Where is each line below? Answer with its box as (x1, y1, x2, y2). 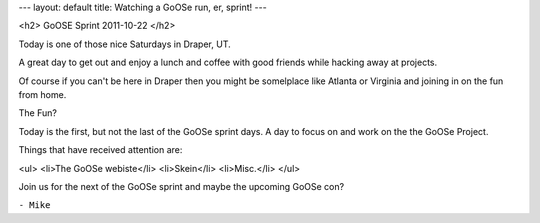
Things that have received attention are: (18, 144, 183, 156)
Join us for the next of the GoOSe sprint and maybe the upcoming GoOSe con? (18, 180, 345, 192)
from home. (18, 88, 67, 100)
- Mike (18, 200, 51, 211)
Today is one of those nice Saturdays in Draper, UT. (18, 38, 231, 50)
